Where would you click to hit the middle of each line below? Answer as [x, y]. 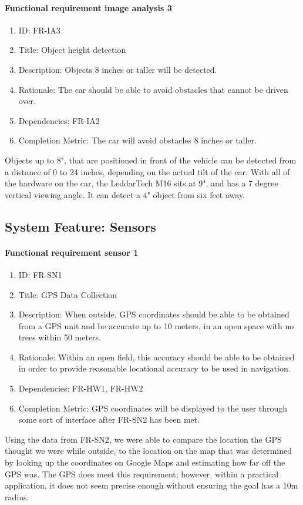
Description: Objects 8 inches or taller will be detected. [118, 69]
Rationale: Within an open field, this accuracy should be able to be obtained [156, 357]
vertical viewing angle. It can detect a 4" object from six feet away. [125, 194]
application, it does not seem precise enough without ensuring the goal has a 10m [151, 485]
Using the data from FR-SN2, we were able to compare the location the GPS [143, 439]
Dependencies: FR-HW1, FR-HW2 [81, 388]
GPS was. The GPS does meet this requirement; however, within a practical [142, 474]
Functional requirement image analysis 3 [88, 7]
